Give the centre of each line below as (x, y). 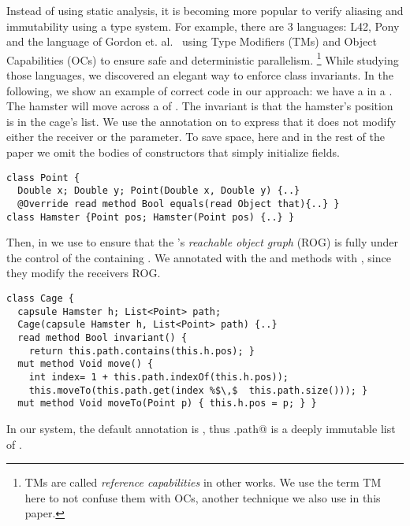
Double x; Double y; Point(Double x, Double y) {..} (159, 191)
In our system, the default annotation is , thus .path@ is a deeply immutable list (201, 428)
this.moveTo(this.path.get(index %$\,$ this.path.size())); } (198, 390)
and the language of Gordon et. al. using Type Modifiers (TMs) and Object (192, 41)
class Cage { (40, 298)
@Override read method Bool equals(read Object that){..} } (179, 204)
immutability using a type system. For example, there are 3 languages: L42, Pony (203, 26)
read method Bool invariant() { (102, 337)
